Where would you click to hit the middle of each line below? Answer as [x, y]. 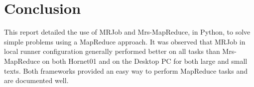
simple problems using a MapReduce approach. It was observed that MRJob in [125, 41]
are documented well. [36, 80]
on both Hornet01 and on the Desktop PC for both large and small [145, 61]
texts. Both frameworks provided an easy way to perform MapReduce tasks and [126, 70]
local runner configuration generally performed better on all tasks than [112, 51]
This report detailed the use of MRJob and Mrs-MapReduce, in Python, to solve [127, 32]
